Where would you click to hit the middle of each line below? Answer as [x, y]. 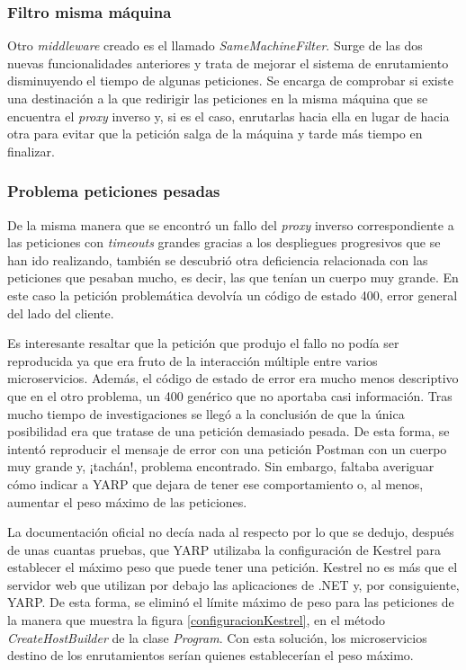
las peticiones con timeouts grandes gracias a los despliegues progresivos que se [224, 242]
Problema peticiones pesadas [114, 191]
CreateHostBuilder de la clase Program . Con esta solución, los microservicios [217, 637]
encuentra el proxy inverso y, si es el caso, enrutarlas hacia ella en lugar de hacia [229, 116]
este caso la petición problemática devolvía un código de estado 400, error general [233, 295]
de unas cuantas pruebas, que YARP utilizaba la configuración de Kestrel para [224, 549]
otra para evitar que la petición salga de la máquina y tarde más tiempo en [215, 134]
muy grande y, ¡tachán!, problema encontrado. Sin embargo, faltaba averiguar [221, 466]
